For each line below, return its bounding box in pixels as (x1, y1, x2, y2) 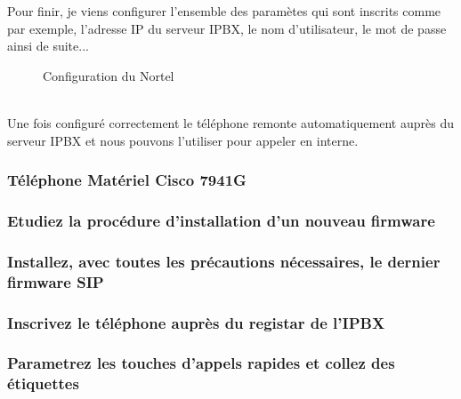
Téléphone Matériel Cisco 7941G (7, 169, 247, 191)
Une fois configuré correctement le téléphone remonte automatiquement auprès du (7, 113, 454, 132)
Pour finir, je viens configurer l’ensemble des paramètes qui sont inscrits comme (7, 2, 441, 20)
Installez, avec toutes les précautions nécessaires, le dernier (7, 250, 441, 272)
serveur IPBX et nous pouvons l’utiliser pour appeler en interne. (7, 131, 359, 149)
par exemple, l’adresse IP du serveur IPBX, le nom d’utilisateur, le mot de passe (7, 19, 447, 37)
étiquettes (7, 372, 79, 395)
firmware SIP (7, 270, 104, 292)
